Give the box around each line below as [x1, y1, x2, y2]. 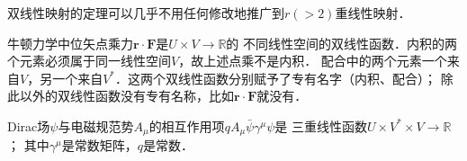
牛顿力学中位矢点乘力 [7, 33, 133, 52]
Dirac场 [7, 116, 50, 135]
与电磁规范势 [58, 116, 134, 135]
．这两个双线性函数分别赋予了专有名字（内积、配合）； [115, 68, 437, 87]
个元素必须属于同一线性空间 [7, 51, 171, 70]
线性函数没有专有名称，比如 [69, 86, 234, 105]
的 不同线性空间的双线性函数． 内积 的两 [226, 33, 457, 52]
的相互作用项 [148, 116, 225, 135]
